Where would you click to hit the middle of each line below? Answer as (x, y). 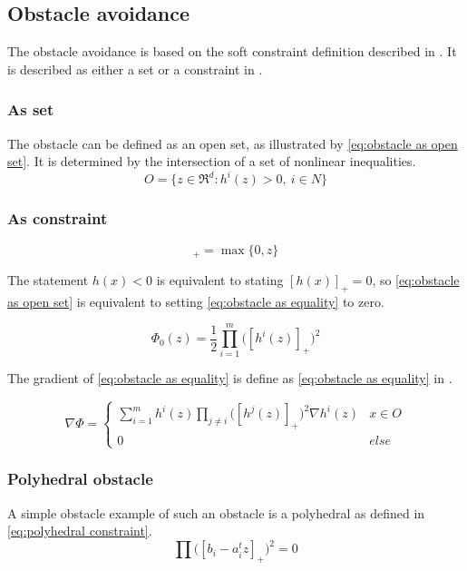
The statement (48, 279)
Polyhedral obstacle (80, 479)
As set (31, 109)
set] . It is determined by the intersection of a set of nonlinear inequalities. (212, 161)
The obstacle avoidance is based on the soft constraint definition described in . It (232, 51)
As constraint (58, 218)
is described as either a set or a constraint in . (135, 69)
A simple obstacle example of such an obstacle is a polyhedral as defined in (216, 512)
